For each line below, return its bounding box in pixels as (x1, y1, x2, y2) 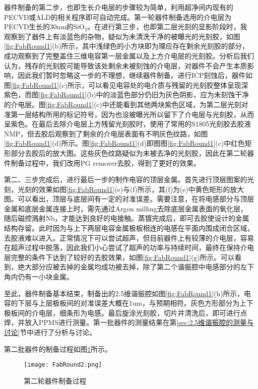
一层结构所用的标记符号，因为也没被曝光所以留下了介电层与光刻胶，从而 (17, 109, 254, 119)
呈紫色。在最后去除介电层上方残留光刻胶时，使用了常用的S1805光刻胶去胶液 (4, 119, 251, 129)
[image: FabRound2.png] (24, 361, 102, 369)
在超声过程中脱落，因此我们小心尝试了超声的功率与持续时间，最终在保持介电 (4, 242, 254, 253)
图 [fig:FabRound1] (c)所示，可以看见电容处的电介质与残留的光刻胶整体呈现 (4, 79, 241, 90)
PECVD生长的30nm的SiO (4, 21, 85, 32)
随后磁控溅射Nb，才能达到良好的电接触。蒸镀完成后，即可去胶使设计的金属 (4, 213, 250, 223)
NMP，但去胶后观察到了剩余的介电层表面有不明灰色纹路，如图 (4, 128, 208, 138)
